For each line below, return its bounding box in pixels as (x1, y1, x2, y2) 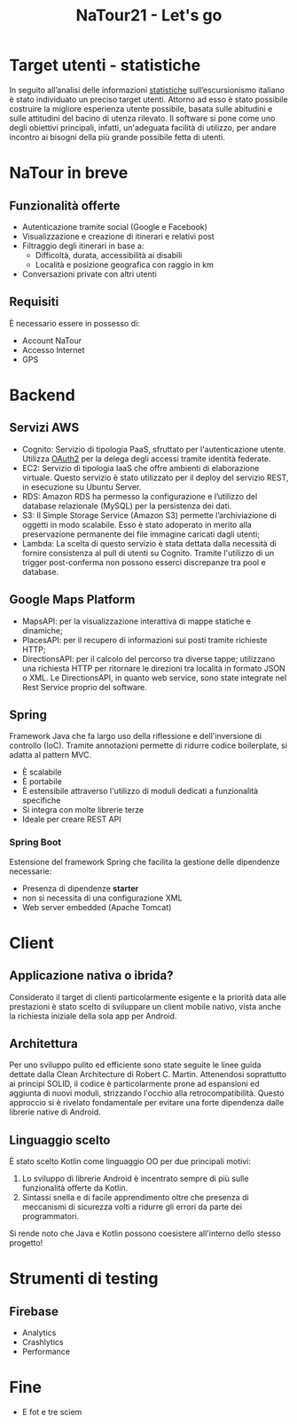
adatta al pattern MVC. (9, 750, 92, 760)
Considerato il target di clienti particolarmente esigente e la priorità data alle (9, 991, 286, 1003)
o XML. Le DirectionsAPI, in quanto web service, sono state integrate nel (21, 672, 287, 683)
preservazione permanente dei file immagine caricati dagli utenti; (21, 529, 260, 539)
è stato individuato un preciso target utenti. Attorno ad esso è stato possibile (9, 94, 288, 105)
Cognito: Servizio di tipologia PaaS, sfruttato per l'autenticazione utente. (21, 444, 286, 454)
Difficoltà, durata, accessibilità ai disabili (35, 249, 183, 260)
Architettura (9, 1036, 78, 1051)
